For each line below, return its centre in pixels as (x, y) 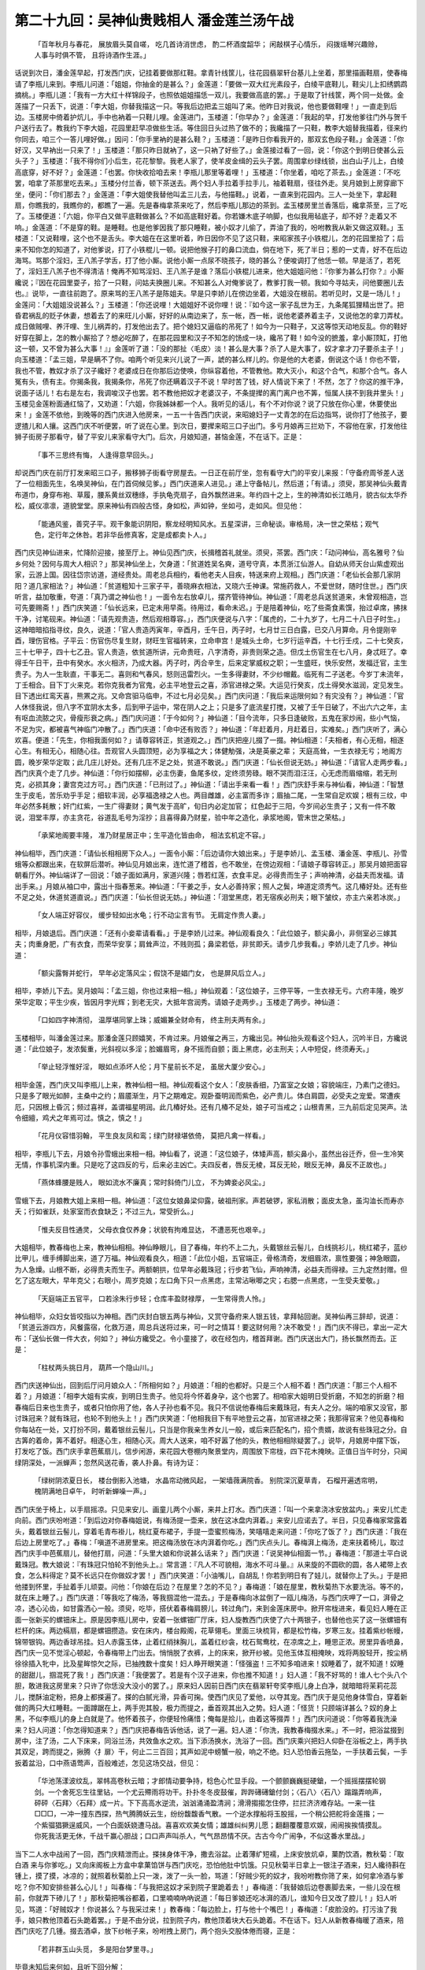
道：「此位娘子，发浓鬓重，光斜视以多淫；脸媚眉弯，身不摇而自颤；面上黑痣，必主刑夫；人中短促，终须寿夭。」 (194, 1049)
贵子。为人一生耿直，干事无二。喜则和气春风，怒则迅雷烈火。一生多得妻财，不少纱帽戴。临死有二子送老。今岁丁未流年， (211, 674)
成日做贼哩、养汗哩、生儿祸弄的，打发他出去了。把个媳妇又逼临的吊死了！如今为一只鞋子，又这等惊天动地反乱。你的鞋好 (211, 326)
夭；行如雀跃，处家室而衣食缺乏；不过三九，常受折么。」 (106, 1212)
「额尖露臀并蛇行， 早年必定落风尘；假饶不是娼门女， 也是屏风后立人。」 (152, 973)
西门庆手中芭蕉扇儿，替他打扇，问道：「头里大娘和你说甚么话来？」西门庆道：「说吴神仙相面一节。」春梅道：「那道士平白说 (211, 1553)
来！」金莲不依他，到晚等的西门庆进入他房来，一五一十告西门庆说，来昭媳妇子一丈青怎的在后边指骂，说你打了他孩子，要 (211, 414)
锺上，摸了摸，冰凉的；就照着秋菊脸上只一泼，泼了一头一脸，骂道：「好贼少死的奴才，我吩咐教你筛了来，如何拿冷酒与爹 (209, 1876)
